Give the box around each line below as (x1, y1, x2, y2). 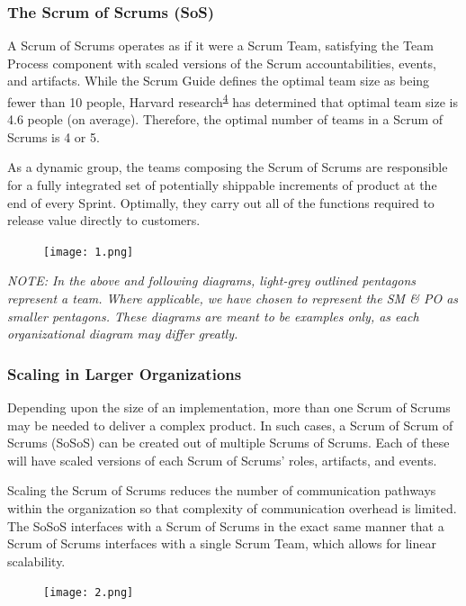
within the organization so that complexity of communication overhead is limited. (7, 499, 457, 518)
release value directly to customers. (7, 211, 201, 230)
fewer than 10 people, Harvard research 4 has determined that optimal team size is (7, 90, 459, 111)
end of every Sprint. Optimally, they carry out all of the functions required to (7, 193, 435, 212)
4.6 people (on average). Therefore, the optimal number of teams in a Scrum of (7, 110, 444, 129)
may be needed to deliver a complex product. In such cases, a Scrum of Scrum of (7, 415, 453, 434)
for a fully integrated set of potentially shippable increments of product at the (7, 176, 437, 194)
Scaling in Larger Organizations (7, 362, 242, 384)
